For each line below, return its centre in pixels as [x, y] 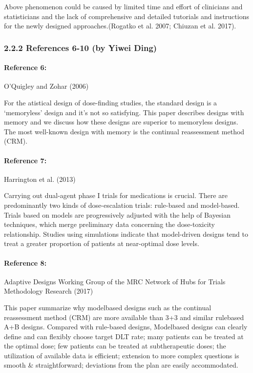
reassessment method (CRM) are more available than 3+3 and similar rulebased [124, 317]
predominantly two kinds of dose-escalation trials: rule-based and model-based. [122, 205]
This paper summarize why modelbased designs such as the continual [108, 307]
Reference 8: [25, 262]
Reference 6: [25, 67]
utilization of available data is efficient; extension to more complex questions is [122, 355]
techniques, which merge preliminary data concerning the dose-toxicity [109, 224]
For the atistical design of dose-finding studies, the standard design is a [111, 103]
